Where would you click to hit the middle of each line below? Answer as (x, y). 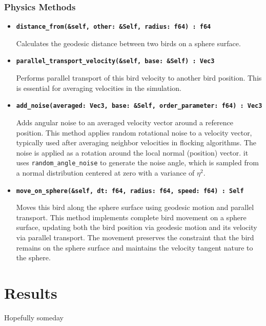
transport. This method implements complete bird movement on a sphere (131, 217)
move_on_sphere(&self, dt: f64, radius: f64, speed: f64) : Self (130, 191)
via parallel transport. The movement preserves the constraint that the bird (135, 237)
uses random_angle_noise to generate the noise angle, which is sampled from (137, 162)
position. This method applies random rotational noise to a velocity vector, (134, 132)
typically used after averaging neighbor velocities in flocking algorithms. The (136, 142)
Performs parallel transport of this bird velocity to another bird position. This (139, 78)
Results (31, 293)
